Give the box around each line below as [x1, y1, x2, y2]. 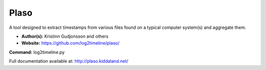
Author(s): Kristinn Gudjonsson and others [21, 33, 108, 39]
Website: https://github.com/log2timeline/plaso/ [21, 40, 120, 46]
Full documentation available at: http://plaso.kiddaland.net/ [9, 58, 129, 64]
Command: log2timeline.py [9, 49, 65, 55]
